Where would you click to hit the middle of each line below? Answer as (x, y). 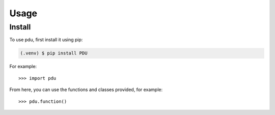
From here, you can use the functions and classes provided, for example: (86, 90)
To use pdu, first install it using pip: (46, 40)
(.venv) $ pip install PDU (54, 53)
